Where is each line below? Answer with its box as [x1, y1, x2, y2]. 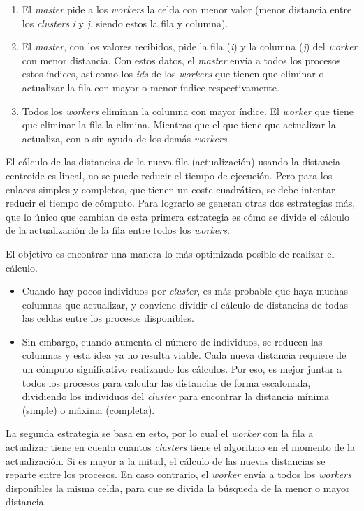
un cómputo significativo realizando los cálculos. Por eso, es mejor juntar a [22, 362, 342, 376]
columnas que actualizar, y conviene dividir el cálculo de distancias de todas [22, 297, 349, 311]
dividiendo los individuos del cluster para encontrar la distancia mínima [22, 389, 330, 403]
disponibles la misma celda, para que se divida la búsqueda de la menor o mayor [6, 480, 350, 495]
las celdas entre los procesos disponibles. [22, 311, 194, 325]
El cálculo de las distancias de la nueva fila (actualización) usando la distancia [6, 154, 340, 169]
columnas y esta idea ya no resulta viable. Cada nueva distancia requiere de [22, 348, 347, 362]
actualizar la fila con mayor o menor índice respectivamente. [22, 80, 279, 94]
